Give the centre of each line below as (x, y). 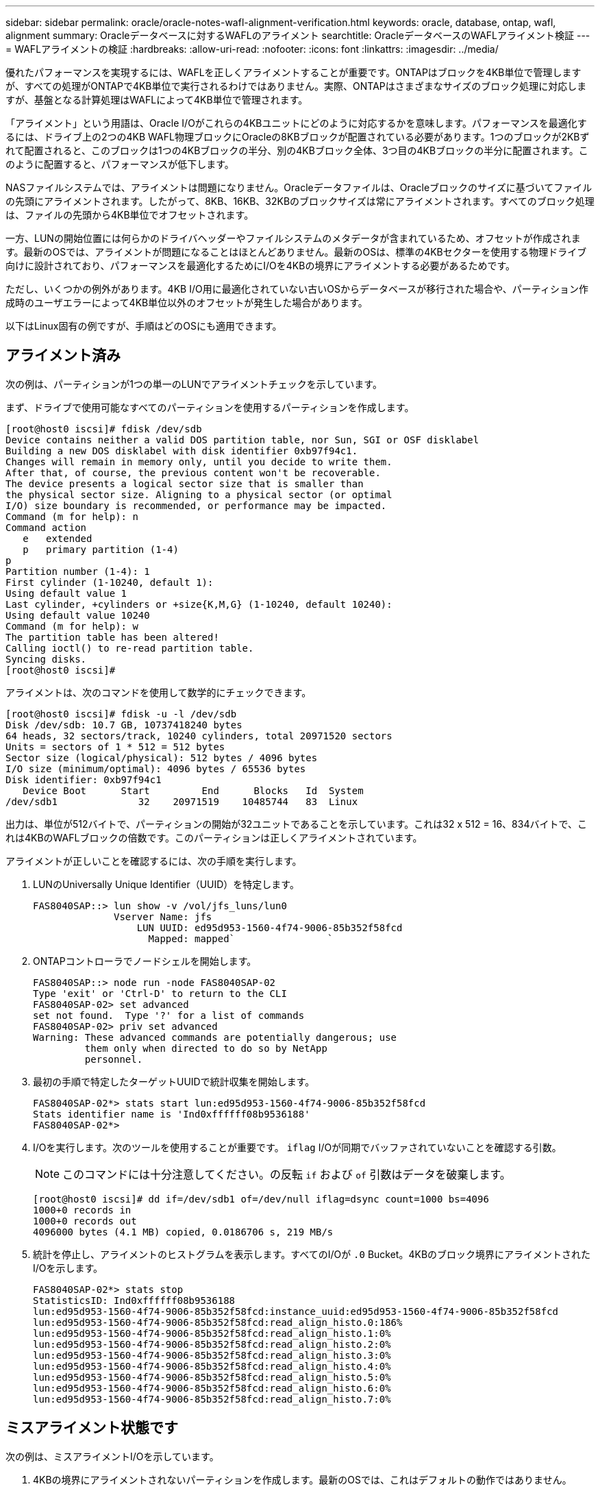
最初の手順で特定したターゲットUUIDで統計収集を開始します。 (174, 1081)
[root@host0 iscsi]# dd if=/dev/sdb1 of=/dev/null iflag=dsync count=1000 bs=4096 (261, 1199)
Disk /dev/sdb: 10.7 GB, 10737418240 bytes (124, 725)
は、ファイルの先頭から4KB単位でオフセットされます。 (130, 215)
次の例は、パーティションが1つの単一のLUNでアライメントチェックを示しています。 (194, 384)
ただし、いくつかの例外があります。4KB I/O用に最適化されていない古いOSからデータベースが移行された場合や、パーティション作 (297, 289)
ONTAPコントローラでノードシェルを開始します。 (145, 961)
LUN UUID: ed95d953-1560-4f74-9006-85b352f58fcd (270, 927)
